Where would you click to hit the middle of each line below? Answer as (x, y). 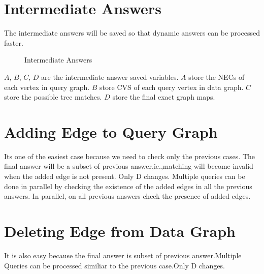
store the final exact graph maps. (164, 97)
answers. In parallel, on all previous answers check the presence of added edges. (127, 196)
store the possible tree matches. (53, 97)
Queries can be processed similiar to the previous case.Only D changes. (114, 265)
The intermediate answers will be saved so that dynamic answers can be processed (132, 33)
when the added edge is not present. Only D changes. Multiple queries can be (125, 176)
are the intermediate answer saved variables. (110, 77)
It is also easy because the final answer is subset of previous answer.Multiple (123, 255)
